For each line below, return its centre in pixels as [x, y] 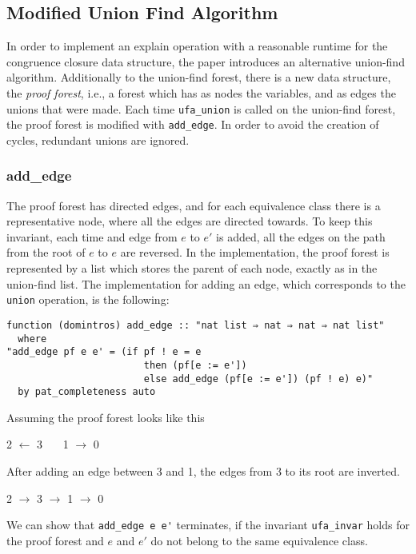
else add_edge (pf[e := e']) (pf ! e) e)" [258, 379]
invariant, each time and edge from [92, 236]
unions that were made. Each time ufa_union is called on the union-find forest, [201, 108]
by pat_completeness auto [87, 392]
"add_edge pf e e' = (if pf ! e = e [104, 352]
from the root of [46, 252]
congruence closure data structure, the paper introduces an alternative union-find [206, 61]
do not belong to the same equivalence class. [259, 540]
